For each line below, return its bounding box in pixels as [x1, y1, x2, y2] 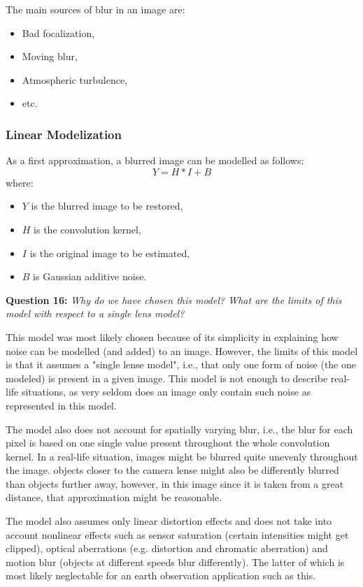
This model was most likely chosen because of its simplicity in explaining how [6, 329, 339, 344]
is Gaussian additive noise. [33, 269, 147, 284]
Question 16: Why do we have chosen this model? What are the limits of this [6, 292, 342, 307]
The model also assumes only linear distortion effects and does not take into [6, 514, 332, 528]
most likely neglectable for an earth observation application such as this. [6, 568, 316, 583]
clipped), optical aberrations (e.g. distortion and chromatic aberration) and [6, 541, 328, 556]
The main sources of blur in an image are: [6, 2, 185, 16]
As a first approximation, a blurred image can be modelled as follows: [6, 153, 304, 168]
